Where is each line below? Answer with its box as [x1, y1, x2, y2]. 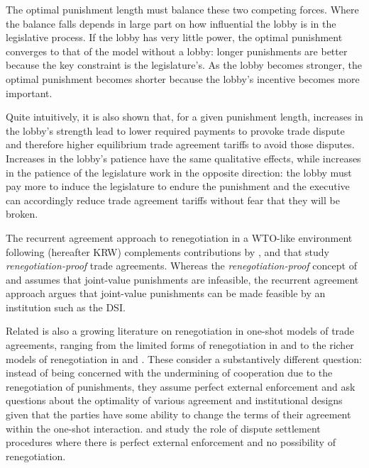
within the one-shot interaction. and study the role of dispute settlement [6, 420, 321, 435]
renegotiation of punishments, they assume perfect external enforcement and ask [6, 379, 356, 394]
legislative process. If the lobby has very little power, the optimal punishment [6, 30, 343, 45]
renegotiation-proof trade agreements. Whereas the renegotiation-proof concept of [6, 258, 357, 273]
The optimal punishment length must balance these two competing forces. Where [6, 2, 359, 16]
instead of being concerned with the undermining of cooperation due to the [6, 365, 333, 380]
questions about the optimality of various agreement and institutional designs [6, 393, 343, 408]
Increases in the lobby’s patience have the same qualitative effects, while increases [6, 150, 361, 165]
